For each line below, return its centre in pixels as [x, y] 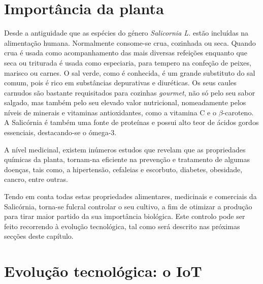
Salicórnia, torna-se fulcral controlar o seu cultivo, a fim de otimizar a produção [128, 206]
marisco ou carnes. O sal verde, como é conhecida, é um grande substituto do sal [130, 72]
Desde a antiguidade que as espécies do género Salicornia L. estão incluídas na [126, 33]
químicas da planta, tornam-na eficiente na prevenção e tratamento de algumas [127, 159]
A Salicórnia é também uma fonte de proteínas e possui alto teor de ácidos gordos [131, 122]
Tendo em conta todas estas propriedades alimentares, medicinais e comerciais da [130, 196]
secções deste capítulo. [39, 236]
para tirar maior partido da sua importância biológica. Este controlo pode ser [125, 216]
